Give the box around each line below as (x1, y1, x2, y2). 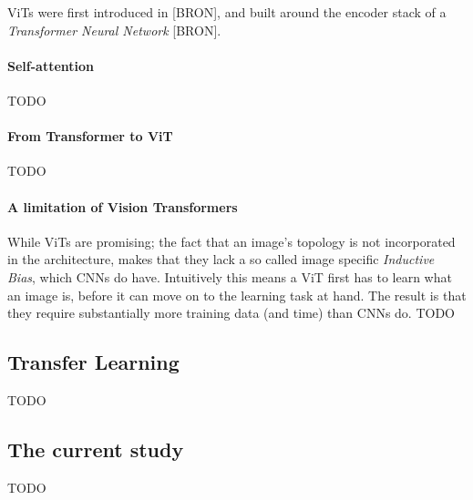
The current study (7, 434, 184, 463)
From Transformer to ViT (7, 127, 173, 146)
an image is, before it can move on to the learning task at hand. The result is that (7, 285, 467, 304)
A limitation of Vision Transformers (7, 197, 238, 216)
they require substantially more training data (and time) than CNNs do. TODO (7, 303, 456, 322)
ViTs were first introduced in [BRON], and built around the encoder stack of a (7, 3, 447, 21)
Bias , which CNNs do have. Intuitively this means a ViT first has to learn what (7, 267, 452, 286)
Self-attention (7, 56, 95, 75)
